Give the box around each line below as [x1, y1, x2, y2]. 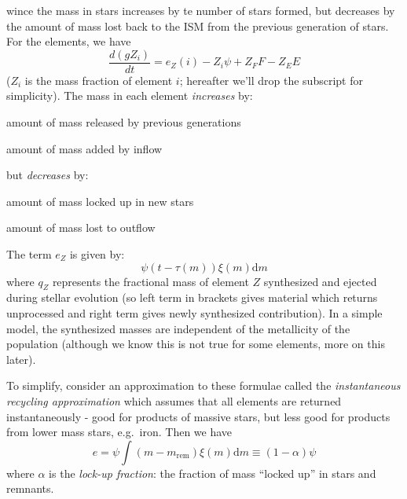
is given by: [69, 246, 125, 262]
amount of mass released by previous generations [6, 114, 241, 130]
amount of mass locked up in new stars [6, 193, 194, 209]
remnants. [6, 480, 54, 497]
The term [6, 246, 52, 262]
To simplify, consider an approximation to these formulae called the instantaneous [6, 377, 401, 394]
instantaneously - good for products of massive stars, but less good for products [6, 408, 390, 424]
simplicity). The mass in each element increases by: [6, 87, 253, 104]
